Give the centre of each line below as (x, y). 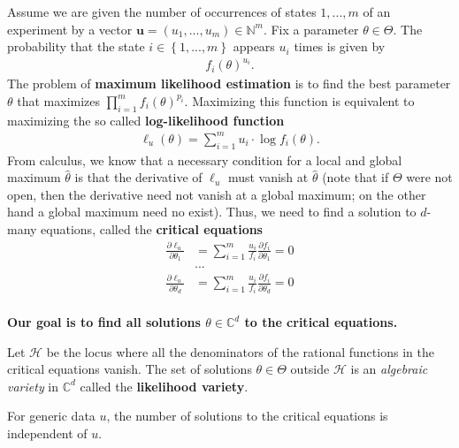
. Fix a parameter (311, 29)
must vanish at (268, 177)
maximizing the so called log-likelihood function (146, 120)
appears (254, 46)
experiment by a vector (70, 29)
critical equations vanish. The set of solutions (130, 369)
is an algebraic (389, 369)
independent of (47, 433)
